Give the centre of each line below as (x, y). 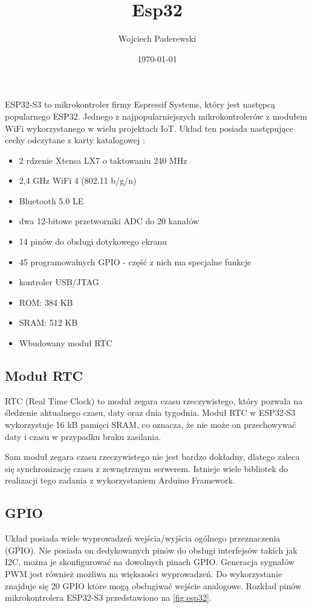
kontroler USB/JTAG (59, 282)
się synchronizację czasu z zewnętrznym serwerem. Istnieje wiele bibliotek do (147, 468)
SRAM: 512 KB (48, 322)
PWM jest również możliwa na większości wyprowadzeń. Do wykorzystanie (144, 573)
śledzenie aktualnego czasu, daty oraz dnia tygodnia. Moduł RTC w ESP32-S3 (150, 412)
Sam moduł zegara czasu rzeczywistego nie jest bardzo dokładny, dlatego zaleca (152, 457)
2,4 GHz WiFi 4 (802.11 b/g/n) (78, 180)
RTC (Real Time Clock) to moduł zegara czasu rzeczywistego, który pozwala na (154, 400)
